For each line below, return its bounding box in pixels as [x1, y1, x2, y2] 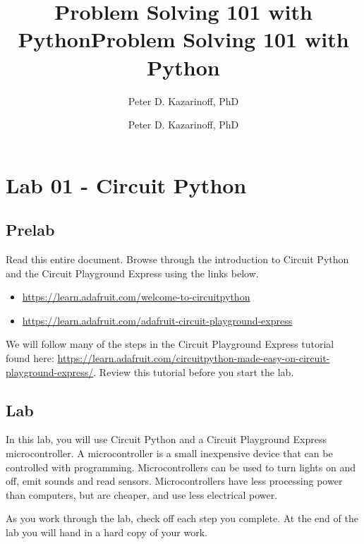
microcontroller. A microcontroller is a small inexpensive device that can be [6, 446, 333, 461]
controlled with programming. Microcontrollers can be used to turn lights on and [6, 459, 356, 474]
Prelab [6, 219, 55, 241]
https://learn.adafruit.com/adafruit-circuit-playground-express [22, 313, 293, 327]
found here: [6, 351, 54, 365]
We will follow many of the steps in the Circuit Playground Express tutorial [6, 337, 334, 351]
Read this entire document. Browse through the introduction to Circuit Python [6, 252, 349, 267]
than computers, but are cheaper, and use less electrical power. [6, 487, 278, 502]
